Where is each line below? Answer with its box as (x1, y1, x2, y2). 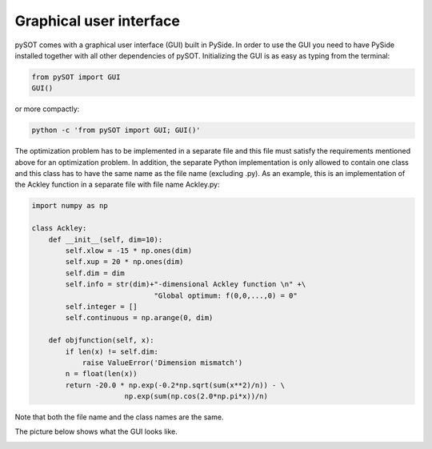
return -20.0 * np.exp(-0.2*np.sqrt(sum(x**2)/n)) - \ (65, 380, 286, 390)
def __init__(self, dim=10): (48, 235, 163, 244)
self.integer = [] (65, 302, 138, 311)
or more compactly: (14, 104, 80, 114)
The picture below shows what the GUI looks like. (14, 427, 178, 436)
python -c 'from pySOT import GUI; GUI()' (31, 126, 201, 135)
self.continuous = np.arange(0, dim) (65, 313, 214, 323)
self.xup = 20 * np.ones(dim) (65, 257, 184, 267)
